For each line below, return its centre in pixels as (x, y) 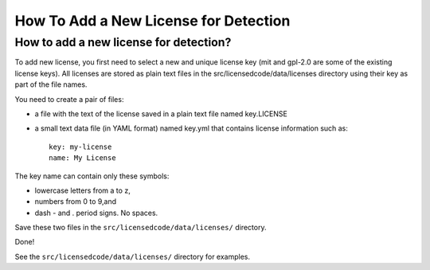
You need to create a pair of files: (69, 99)
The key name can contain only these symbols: (92, 176)
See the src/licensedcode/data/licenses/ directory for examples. (133, 256)
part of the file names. (51, 84)
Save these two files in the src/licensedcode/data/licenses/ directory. (141, 228)
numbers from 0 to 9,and (76, 202)
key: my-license (80, 147)
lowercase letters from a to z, (82, 190)
